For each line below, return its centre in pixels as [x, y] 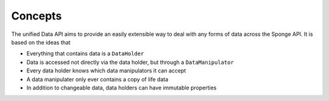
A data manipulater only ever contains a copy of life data [97, 79]
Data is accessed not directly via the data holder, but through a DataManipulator [130, 62]
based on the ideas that [41, 42]
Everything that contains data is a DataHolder [85, 54]
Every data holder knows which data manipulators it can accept [106, 71]
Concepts [37, 16]
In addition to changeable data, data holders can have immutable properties [122, 88]
